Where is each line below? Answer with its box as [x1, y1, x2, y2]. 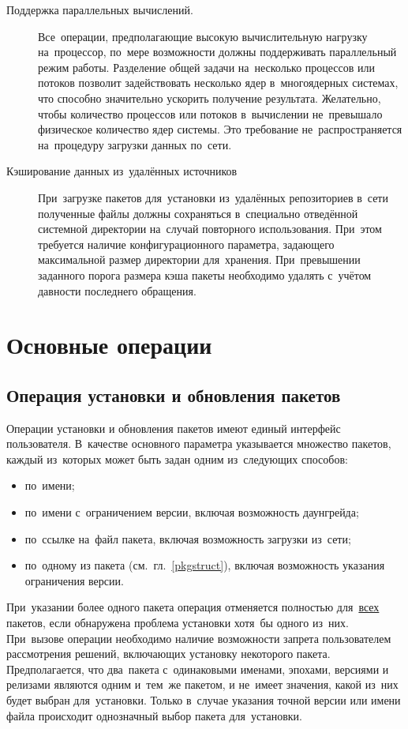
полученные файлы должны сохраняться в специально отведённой [38, 205, 358, 221]
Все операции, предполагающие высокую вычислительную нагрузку [38, 28, 368, 44]
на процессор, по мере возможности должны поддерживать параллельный [38, 43, 397, 60]
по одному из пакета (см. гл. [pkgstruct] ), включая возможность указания [24, 557, 385, 573]
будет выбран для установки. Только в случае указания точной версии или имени [6, 691, 401, 708]
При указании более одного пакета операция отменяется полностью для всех [6, 599, 380, 615]
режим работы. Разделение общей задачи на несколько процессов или [38, 58, 376, 75]
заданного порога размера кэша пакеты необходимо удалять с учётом [38, 266, 372, 283]
